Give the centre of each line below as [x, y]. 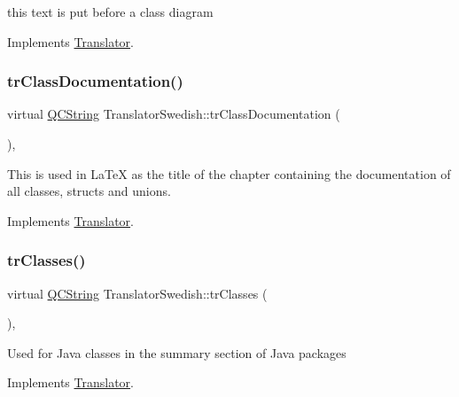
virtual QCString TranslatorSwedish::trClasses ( [137, 293]
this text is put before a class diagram [110, 12]
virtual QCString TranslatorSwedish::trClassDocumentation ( [174, 114]
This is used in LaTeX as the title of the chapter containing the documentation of [229, 173]
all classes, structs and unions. [89, 191]
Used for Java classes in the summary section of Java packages [177, 352]
